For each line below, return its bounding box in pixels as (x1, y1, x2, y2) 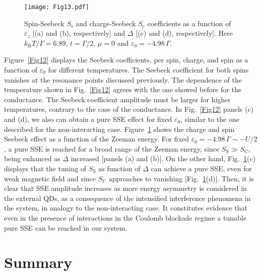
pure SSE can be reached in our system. (4, 222, 127, 233)
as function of (98, 163, 141, 173)
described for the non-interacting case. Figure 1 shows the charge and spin (4, 123, 235, 134)
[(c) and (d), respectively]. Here (136, 28, 233, 38)
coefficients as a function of (147, 18, 231, 28)
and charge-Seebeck (76, 18, 136, 28)
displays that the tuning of (4, 163, 87, 173)
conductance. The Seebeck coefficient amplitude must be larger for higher (4, 94, 231, 104)
